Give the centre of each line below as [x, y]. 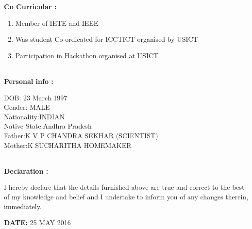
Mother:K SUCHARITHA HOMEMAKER [68, 145]
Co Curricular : [30, 6]
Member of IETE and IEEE [57, 23]
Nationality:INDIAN [34, 116]
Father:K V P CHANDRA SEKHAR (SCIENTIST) [81, 135]
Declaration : [26, 171]
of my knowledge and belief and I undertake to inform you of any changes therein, [126, 196]
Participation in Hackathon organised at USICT [87, 55]
